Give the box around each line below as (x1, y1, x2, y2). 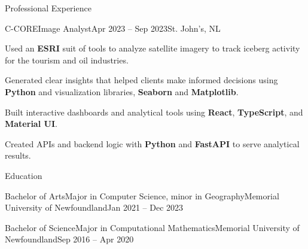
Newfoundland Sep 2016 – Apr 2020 (5, 233, 134, 245)
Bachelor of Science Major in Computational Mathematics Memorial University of (5, 221, 300, 233)
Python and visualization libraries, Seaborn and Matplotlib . (5, 85, 239, 98)
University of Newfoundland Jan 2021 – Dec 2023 (5, 201, 184, 214)
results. (5, 149, 31, 162)
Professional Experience (5, 2, 92, 14)
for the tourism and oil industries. (5, 53, 129, 66)
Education (5, 169, 42, 181)
